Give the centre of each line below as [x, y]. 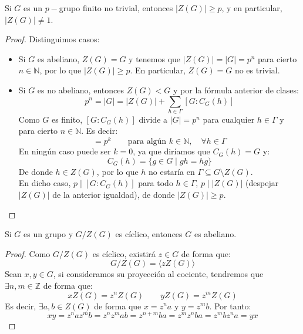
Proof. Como [28, 253]
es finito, [67, 119]
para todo [156, 183]
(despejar [262, 183]
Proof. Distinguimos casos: [52, 39]
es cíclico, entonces [149, 234]
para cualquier [229, 119]
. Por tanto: [230, 306]
